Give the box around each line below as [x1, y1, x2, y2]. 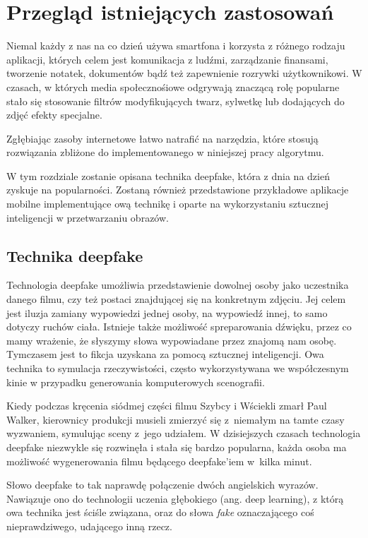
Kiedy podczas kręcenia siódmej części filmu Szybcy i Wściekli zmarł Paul [6, 398, 327, 413]
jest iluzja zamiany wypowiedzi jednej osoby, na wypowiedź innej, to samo [6, 305, 328, 320]
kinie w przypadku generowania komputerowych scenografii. [6, 374, 265, 389]
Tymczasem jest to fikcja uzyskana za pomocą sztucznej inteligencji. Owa [6, 347, 324, 361]
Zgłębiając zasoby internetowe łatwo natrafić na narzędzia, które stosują [6, 131, 319, 145]
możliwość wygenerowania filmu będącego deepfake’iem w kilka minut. [6, 453, 312, 468]
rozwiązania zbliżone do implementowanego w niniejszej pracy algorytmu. [6, 145, 324, 160]
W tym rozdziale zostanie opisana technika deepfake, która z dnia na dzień [6, 168, 330, 183]
